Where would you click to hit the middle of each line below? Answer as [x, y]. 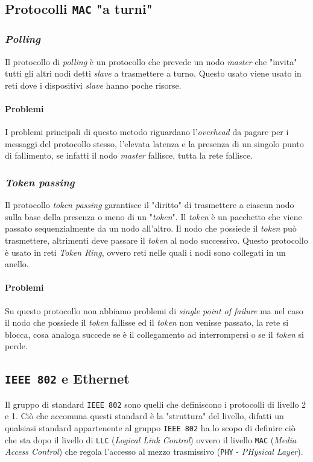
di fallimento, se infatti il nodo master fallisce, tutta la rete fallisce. [129, 155]
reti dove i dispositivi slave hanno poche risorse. [93, 85]
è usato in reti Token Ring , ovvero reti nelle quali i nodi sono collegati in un [145, 252]
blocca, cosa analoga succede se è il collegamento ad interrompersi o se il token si [154, 334]
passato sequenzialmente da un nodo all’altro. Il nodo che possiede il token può [151, 228]
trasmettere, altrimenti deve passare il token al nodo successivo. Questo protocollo [156, 240]
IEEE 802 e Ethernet [67, 378]
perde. [16, 346]
